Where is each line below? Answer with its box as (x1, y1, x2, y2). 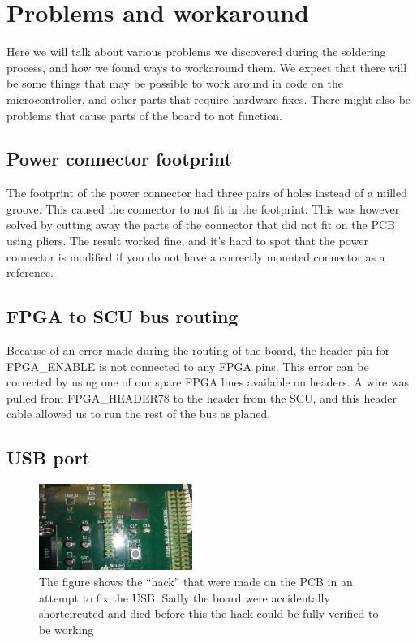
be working (39, 620, 94, 637)
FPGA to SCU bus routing (6, 304, 239, 329)
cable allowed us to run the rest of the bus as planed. (6, 405, 271, 422)
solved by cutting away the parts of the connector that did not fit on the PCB (6, 216, 395, 233)
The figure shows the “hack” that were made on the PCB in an (39, 572, 353, 589)
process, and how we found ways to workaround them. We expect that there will (6, 58, 407, 76)
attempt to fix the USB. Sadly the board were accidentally (39, 589, 330, 606)
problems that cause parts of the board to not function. (6, 106, 282, 123)
